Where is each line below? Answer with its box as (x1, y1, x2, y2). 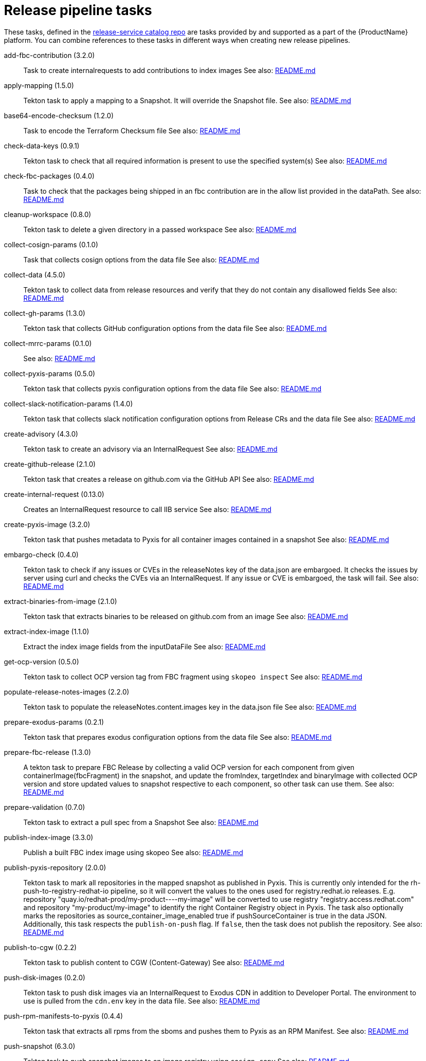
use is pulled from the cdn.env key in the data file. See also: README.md (23, 996, 260, 1005)
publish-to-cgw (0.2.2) (4, 943, 77, 951)
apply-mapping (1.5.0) (4, 81, 74, 90)
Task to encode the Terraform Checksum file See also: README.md (23, 126, 241, 135)
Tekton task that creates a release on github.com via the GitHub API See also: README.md (23, 475, 314, 483)
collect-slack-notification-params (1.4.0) (4, 399, 133, 408)
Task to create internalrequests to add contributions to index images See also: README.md (23, 66, 316, 74)
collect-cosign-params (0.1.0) (4, 240, 98, 249)
